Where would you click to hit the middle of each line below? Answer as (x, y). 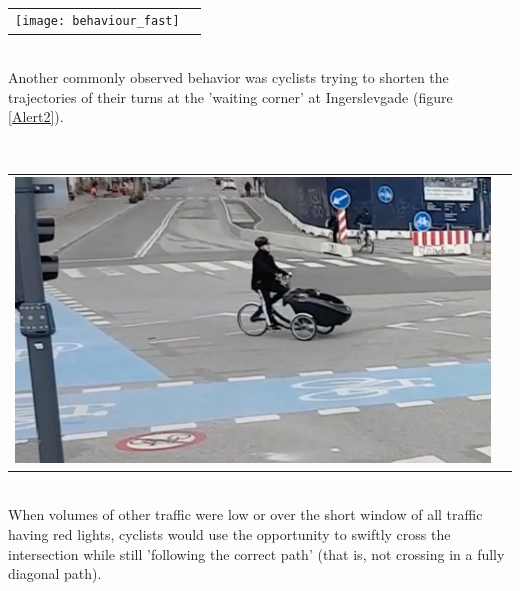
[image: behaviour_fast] (97, 21)
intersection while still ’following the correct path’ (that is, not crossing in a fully (256, 553)
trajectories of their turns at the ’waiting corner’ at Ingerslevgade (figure (230, 96)
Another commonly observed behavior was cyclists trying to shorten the (228, 77)
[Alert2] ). (36, 116)
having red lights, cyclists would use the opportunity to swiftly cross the (229, 533)
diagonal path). (55, 573)
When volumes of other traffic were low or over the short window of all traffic (245, 514)
